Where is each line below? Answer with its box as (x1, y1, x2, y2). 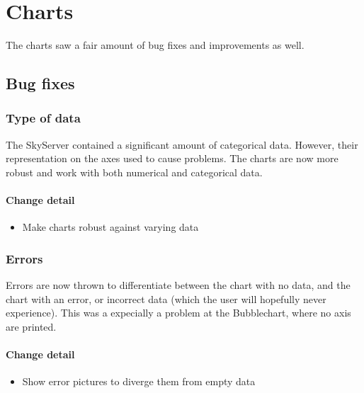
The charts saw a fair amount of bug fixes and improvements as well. (6, 38, 305, 52)
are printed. (6, 319, 57, 334)
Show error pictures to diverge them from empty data (22, 374, 256, 389)
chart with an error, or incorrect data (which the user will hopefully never (6, 291, 326, 306)
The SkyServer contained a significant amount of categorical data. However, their (6, 137, 358, 152)
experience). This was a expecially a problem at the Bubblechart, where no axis (6, 305, 351, 320)
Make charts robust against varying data (22, 220, 199, 234)
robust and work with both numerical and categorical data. (6, 164, 263, 179)
